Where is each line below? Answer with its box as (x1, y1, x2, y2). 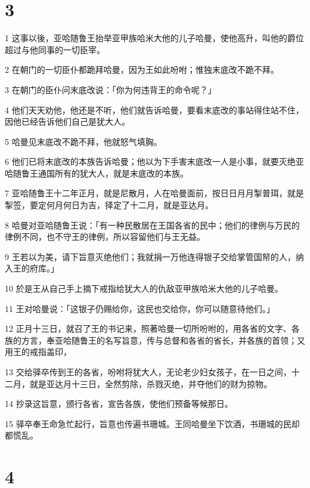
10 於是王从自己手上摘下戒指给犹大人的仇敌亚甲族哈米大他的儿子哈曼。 (5, 282, 283, 295)
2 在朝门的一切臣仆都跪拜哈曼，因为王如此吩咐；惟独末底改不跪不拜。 (5, 63, 279, 76)
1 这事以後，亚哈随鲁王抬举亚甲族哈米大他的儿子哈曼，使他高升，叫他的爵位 (5, 32, 304, 44)
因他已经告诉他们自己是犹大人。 (5, 115, 130, 128)
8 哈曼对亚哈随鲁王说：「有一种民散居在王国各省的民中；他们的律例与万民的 (5, 218, 300, 231)
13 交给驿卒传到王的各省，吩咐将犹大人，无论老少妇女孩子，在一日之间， (5, 366, 292, 378)
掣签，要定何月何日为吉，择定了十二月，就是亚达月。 (5, 199, 213, 211)
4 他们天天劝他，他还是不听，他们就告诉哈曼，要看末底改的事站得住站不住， (5, 103, 304, 116)
